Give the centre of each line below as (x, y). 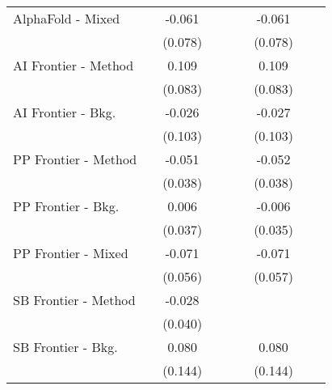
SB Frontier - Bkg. (65, 347)
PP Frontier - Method (75, 159)
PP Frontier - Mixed (71, 253)
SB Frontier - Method (74, 300)
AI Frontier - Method (74, 65)
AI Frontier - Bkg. (65, 112)
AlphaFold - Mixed (67, 18)
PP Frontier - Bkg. (66, 206)
